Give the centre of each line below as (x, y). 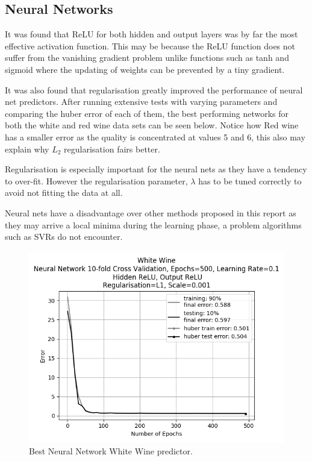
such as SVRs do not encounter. (64, 237)
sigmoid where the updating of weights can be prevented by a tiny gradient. (145, 69)
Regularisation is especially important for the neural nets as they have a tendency (156, 169)
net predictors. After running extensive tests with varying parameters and (141, 102)
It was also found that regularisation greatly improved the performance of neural (154, 89)
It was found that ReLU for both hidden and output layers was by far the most (151, 34)
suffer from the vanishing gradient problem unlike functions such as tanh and (147, 58)
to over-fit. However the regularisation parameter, (96, 180)
